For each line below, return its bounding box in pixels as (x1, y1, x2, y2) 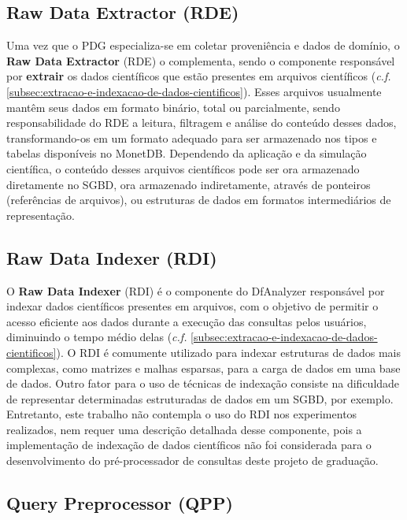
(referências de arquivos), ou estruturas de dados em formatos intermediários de (6, 191, 391, 208)
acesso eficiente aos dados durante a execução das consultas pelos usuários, (6, 313, 367, 329)
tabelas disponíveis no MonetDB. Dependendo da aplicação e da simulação (6, 145, 367, 162)
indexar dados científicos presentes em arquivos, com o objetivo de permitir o (6, 298, 379, 314)
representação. (6, 206, 75, 223)
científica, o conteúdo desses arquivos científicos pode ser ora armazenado (6, 160, 360, 176)
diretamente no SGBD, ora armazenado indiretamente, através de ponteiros (6, 176, 371, 192)
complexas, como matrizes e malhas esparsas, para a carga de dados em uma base (6, 359, 401, 376)
